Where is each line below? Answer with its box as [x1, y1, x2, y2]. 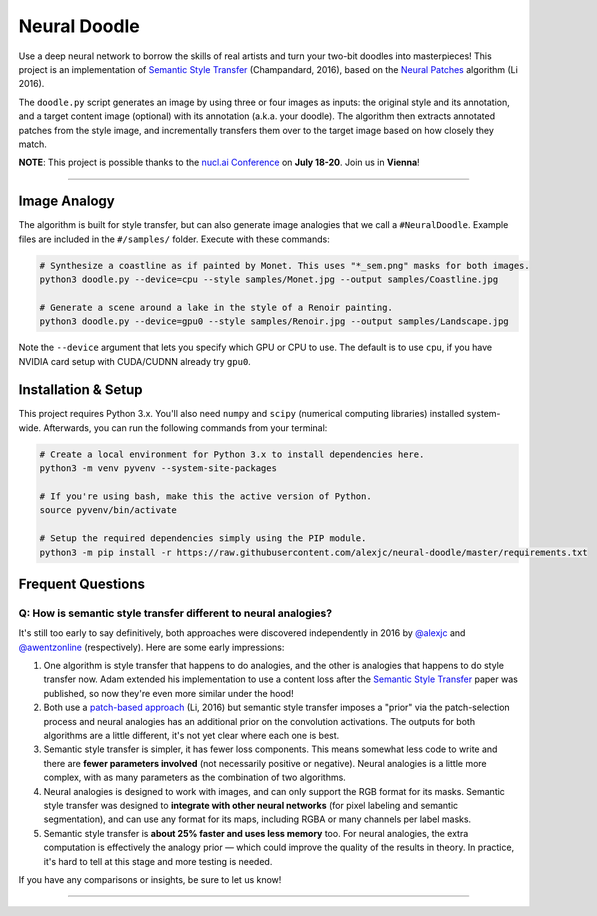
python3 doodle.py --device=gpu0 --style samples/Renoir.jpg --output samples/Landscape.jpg [39, 316, 509, 327]
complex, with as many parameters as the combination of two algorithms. [43, 771, 347, 784]
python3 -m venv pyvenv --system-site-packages [39, 463, 277, 474]
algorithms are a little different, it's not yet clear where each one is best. [43, 730, 340, 741]
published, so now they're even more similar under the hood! [43, 687, 294, 699]
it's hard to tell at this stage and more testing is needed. [43, 855, 273, 867]
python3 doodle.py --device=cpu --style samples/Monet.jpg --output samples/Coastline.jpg [39, 273, 499, 285]
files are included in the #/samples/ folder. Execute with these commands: [18, 233, 330, 245]
